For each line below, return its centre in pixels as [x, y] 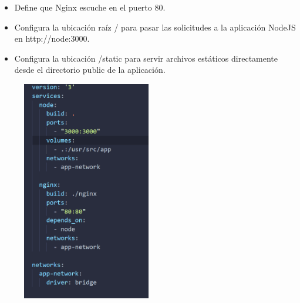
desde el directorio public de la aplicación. [90, 70]
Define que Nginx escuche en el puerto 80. [90, 7]
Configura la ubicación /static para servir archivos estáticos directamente [146, 58]
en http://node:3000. [52, 38]
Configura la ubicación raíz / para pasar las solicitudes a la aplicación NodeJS [155, 27]
